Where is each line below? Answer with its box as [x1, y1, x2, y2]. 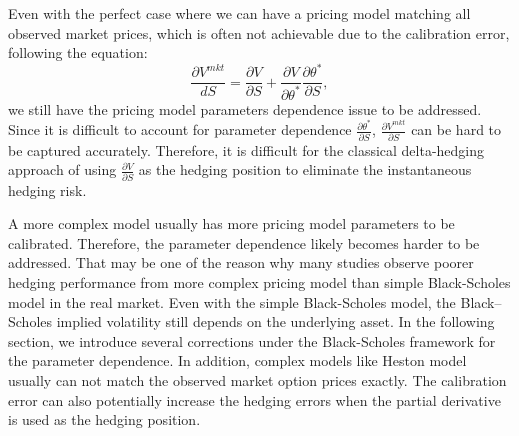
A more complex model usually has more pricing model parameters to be [8, 213, 455, 234]
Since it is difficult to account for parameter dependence [8, 119, 352, 140]
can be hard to [411, 119, 502, 140]
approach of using [8, 159, 117, 180]
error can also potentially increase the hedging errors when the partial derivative [8, 389, 501, 410]
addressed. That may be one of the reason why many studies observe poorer [8, 252, 474, 273]
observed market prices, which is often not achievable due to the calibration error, [8, 22, 510, 43]
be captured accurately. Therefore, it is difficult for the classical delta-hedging [8, 139, 485, 160]
